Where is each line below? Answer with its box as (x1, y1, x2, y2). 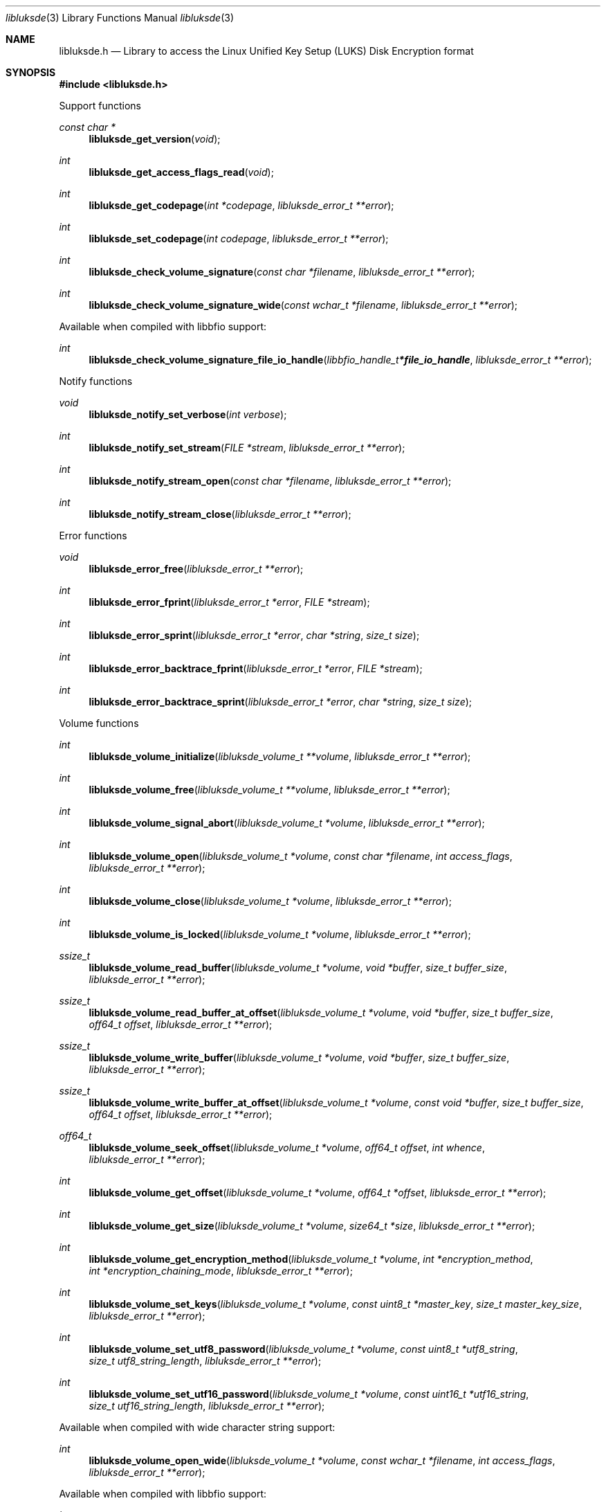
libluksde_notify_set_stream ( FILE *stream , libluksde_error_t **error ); (89, 442, 405, 453)
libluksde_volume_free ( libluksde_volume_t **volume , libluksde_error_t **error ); (89, 784, 450, 795)
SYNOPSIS (6, 66, 56, 78)
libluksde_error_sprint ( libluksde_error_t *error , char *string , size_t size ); (89, 629, 420, 641)
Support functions (59, 100, 141, 111)
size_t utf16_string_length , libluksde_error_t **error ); (89, 1400, 325, 1412)
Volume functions (59, 717, 139, 729)
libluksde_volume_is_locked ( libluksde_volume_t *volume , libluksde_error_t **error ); (89, 928, 471, 940)
